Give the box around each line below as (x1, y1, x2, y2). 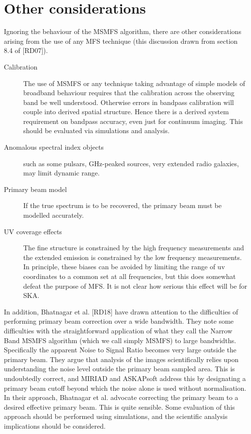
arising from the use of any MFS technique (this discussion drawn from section (4, 35, 238, 46)
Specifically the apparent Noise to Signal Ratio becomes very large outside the (4, 345, 236, 355)
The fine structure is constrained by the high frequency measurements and (23, 243, 244, 253)
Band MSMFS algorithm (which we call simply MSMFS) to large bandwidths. (4, 335, 236, 345)
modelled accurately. (23, 210, 84, 220)
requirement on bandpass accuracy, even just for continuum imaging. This (23, 116, 243, 126)
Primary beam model (4, 184, 67, 194)
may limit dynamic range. (23, 168, 100, 178)
